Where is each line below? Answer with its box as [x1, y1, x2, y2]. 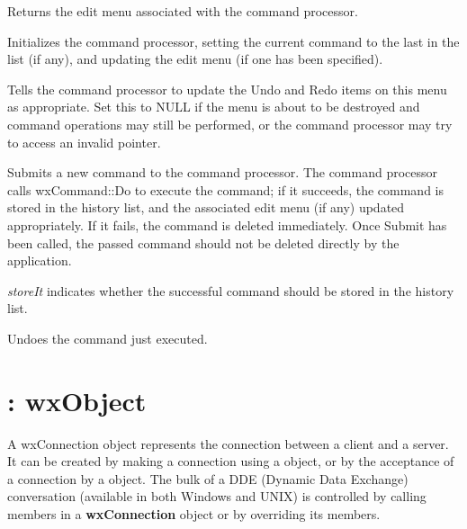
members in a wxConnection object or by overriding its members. [7, 505, 381, 523]
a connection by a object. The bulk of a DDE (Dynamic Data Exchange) [7, 469, 409, 488]
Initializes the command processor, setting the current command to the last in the [7, 31, 460, 50]
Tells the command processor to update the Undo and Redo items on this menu [7, 79, 447, 98]
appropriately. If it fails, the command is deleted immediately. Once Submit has [7, 215, 447, 234]
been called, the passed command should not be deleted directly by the [7, 233, 400, 252]
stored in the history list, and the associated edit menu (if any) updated [7, 198, 405, 217]
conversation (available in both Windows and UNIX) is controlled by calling [7, 487, 427, 506]
